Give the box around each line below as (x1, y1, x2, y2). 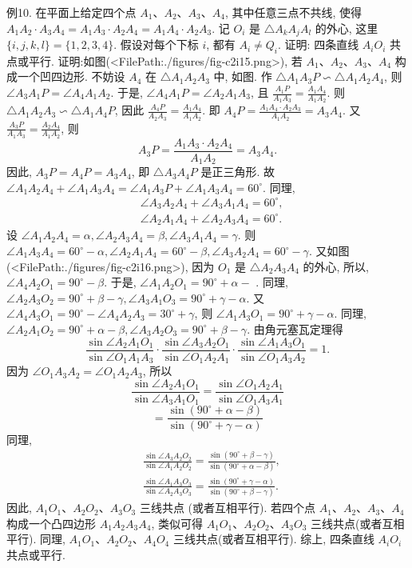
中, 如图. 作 (213, 68, 272, 85)
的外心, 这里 (315, 19, 378, 36)
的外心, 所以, (303, 258, 369, 274)
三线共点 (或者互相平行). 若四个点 (139, 499, 316, 516)
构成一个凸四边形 (6, 514, 96, 531)
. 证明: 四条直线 (278, 36, 359, 53)
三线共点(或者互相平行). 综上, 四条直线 (172, 530, 374, 547)
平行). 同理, (6, 530, 65, 547)
